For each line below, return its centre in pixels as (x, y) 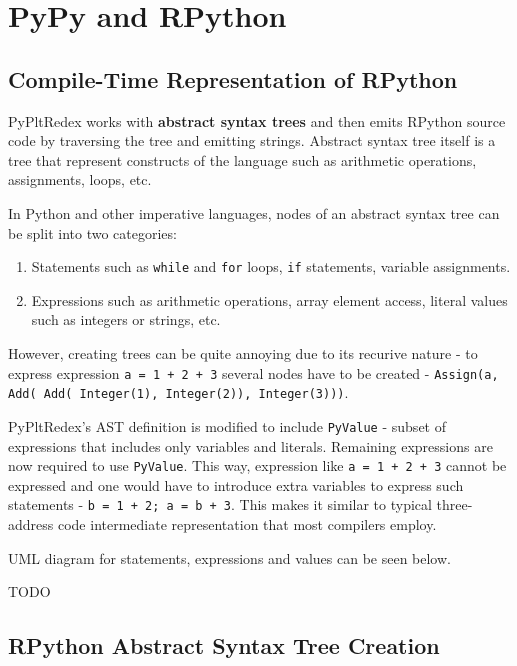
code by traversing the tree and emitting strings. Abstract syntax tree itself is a (252, 140)
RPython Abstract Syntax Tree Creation (224, 645)
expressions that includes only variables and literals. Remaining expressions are (250, 445)
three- (454, 504)
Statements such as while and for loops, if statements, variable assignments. (271, 266)
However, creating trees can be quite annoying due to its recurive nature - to (243, 352)
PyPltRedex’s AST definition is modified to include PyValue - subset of (227, 425)
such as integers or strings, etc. (126, 319)
